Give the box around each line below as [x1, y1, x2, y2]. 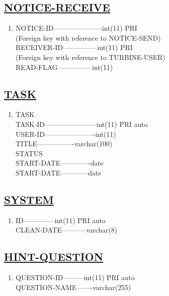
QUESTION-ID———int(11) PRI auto [15, 272, 135, 283]
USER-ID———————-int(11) [15, 128, 116, 139]
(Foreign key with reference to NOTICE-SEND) [15, 32, 161, 43]
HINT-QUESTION [4, 249, 103, 264]
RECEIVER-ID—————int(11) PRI [15, 42, 133, 53]
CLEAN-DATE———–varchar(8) [15, 225, 118, 235]
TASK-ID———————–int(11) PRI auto [15, 118, 148, 129]
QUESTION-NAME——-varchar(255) [15, 282, 131, 292]
